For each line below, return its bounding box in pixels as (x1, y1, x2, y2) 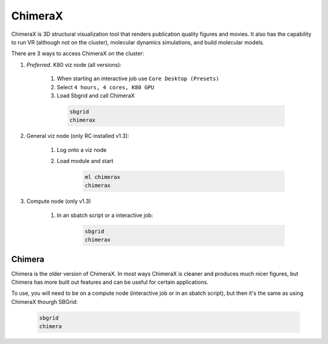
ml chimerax (84, 174, 121, 181)
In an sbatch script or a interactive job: (56, 212, 153, 219)
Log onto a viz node (56, 146, 107, 153)
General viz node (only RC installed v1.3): (26, 132, 129, 140)
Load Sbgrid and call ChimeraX (56, 92, 135, 99)
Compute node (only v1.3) (26, 198, 91, 205)
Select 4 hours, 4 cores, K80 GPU (56, 83, 154, 91)
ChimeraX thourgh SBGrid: (11, 298, 78, 305)
